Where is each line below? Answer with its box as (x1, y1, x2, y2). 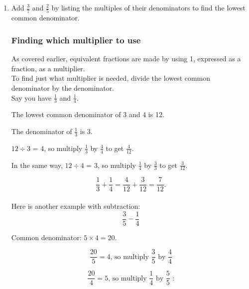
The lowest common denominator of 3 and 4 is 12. (11, 109, 164, 120)
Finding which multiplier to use (11, 33, 141, 46)
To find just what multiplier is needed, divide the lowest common (11, 73, 211, 83)
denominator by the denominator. (11, 82, 115, 93)
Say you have (11, 92, 52, 103)
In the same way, (11, 159, 63, 170)
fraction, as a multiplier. (11, 63, 85, 73)
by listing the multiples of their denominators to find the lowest (51, 2, 246, 12)
